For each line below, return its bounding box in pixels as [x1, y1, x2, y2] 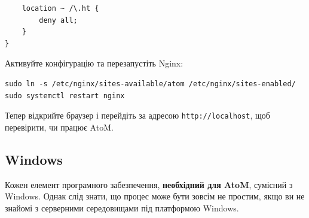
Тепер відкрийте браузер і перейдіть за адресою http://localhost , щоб [5, 109, 270, 122]
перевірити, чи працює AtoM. [5, 120, 114, 133]
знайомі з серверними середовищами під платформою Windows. [5, 201, 239, 214]
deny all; [39, 16, 78, 25]
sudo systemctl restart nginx [5, 91, 125, 100]
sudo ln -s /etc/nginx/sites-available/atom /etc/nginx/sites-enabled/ [5, 79, 296, 88]
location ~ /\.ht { [22, 4, 99, 13]
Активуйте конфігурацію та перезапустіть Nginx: [5, 57, 183, 69]
